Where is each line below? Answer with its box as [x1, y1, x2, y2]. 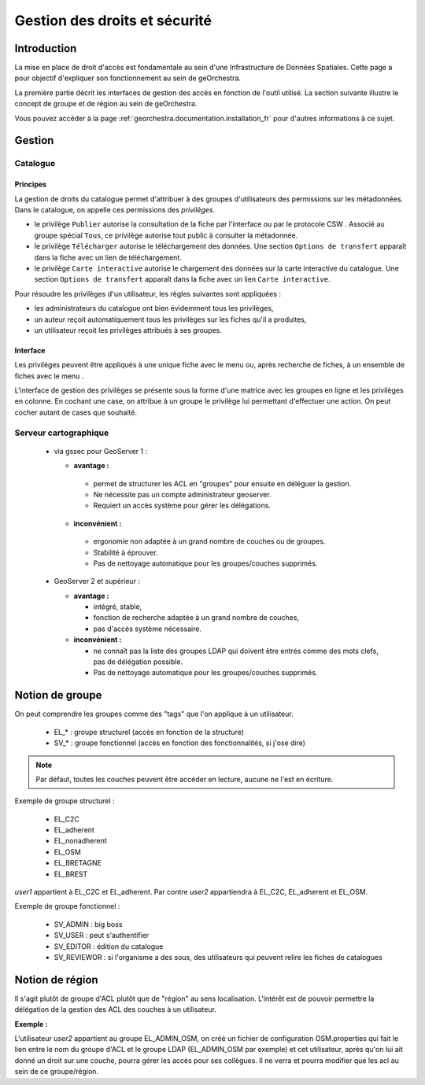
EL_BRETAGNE [54, 858, 102, 868]
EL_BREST [54, 869, 88, 879]
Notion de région [14, 972, 98, 987]
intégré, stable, [93, 602, 142, 611]
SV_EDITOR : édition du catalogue [54, 941, 164, 951]
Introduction [14, 42, 77, 55]
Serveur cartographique [14, 427, 109, 438]
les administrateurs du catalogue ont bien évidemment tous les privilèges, [34, 304, 274, 313]
